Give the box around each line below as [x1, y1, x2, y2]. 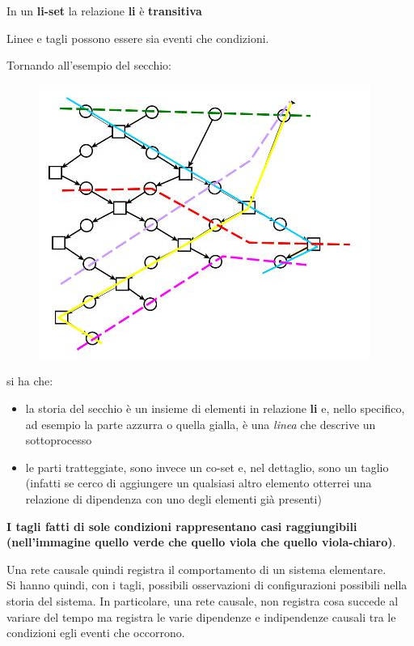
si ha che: [6, 372, 53, 389]
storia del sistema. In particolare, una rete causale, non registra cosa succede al [6, 592, 399, 609]
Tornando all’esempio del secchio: [6, 57, 171, 74]
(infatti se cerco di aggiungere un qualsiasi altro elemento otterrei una [25, 474, 372, 491]
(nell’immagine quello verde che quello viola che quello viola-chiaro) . [6, 533, 396, 550]
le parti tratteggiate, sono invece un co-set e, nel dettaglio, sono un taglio [25, 458, 389, 475]
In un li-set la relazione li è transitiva [6, 2, 202, 19]
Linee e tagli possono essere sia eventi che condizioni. [6, 29, 269, 46]
